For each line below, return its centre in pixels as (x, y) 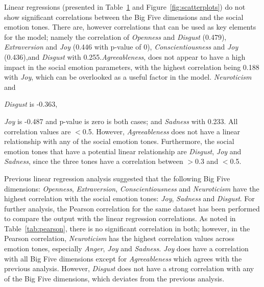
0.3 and (207, 161)
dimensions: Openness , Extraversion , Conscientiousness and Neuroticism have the (132, 188)
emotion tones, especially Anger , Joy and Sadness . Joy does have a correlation (126, 248)
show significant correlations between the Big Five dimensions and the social (124, 17)
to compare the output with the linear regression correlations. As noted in (120, 218)
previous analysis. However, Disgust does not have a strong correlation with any (129, 268)
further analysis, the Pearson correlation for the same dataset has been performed (132, 208)
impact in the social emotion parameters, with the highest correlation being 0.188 (132, 67)
